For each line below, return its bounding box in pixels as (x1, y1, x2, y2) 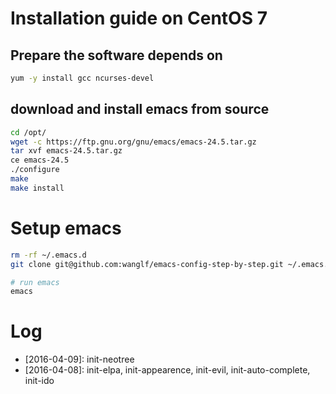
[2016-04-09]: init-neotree (24, 353, 135, 366)
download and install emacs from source (10, 101, 270, 118)
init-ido (24, 375, 55, 387)
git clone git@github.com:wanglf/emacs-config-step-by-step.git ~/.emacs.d (10, 259, 333, 269)
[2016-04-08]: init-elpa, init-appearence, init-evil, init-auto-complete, (24, 364, 311, 376)
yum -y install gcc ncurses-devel (10, 73, 155, 83)
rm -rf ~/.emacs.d (10, 250, 87, 260)
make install (10, 183, 65, 193)
